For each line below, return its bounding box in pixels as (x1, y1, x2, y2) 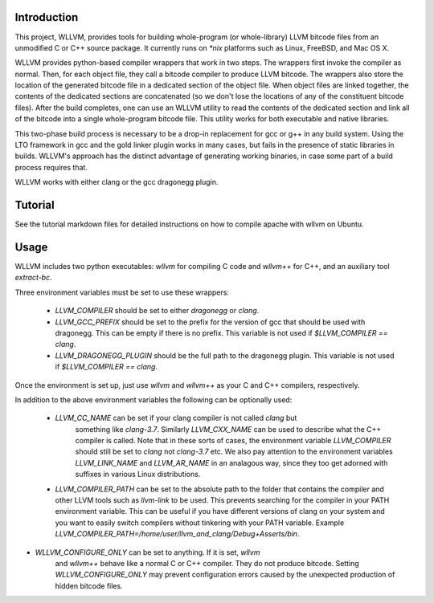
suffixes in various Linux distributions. (75, 470, 201, 479)
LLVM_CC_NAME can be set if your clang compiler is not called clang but (55, 414, 297, 423)
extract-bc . (14, 273, 52, 283)
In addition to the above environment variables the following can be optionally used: (14, 394, 293, 405)
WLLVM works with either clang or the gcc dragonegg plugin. (14, 177, 219, 187)
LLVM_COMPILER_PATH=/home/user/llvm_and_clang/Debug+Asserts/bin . (55, 529, 300, 539)
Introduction (14, 10, 79, 24)
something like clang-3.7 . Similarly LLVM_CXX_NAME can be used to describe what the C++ (75, 424, 382, 434)
